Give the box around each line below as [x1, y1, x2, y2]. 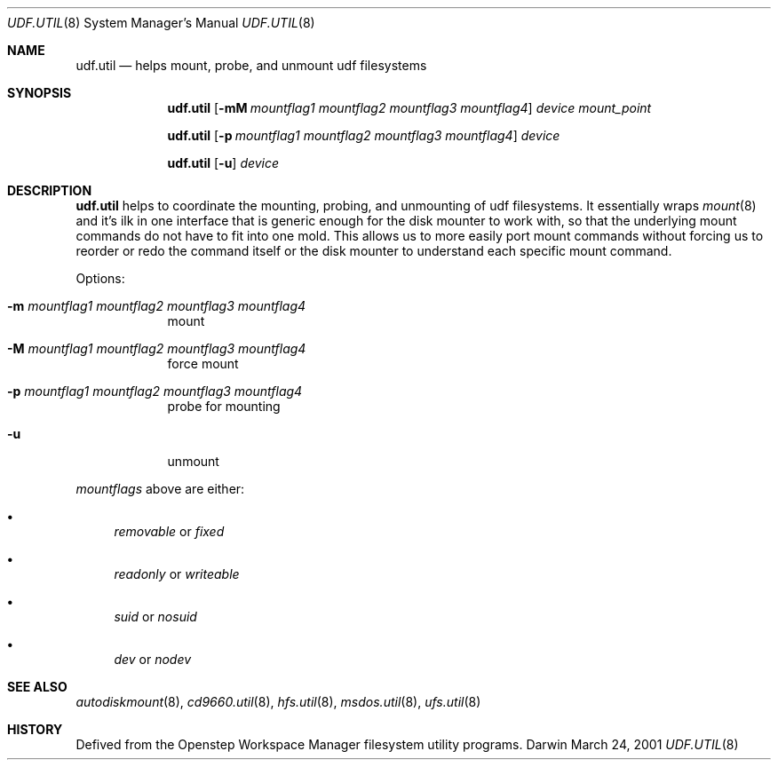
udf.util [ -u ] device [167, 155, 280, 170]
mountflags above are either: [75, 481, 245, 496]
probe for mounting [167, 399, 281, 414]
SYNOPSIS [7, 85, 72, 100]
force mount [167, 356, 239, 371]
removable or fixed [114, 524, 225, 539]
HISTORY [7, 722, 63, 737]
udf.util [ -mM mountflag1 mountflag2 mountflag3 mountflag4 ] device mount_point [167, 100, 652, 115]
